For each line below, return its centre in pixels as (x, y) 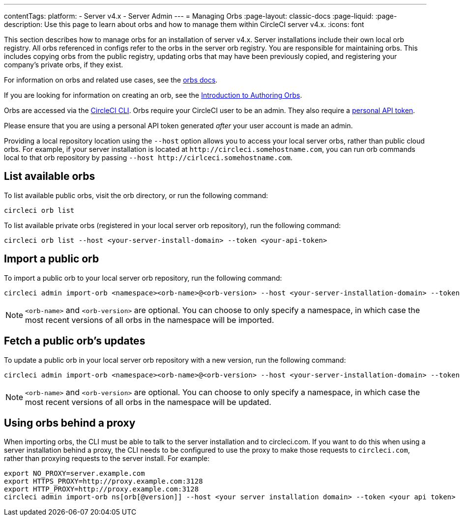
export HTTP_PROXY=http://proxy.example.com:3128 (101, 489)
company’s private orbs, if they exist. (64, 65)
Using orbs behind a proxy (70, 423)
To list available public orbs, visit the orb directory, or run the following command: (136, 195)
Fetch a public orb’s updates (75, 341)
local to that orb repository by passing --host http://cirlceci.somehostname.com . (148, 158)
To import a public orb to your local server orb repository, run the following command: (143, 278)
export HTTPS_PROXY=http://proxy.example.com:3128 (103, 481)
